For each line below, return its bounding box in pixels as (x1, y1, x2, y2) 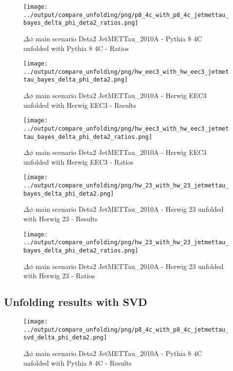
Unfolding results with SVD (4, 294, 147, 309)
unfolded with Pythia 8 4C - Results (23, 357, 132, 368)
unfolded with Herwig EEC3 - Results (23, 100, 136, 110)
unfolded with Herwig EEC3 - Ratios (23, 156, 134, 167)
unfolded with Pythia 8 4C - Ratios (23, 43, 129, 53)
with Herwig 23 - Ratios (23, 270, 95, 281)
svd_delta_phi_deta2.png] (23, 334, 107, 341)
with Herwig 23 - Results (23, 214, 98, 224)
